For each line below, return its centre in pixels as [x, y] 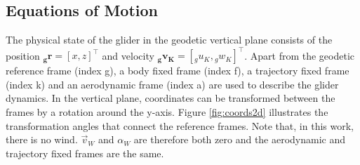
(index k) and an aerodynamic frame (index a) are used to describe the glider [172, 84]
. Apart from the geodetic [300, 55]
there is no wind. [42, 139]
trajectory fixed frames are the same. [85, 153]
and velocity [128, 55]
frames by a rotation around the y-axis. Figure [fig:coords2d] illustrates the [167, 112]
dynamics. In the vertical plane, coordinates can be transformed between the [171, 98]
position [23, 55]
